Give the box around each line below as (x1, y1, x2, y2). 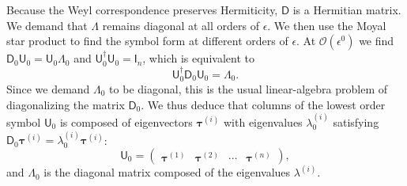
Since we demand (6, 81, 90, 97)
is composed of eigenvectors (59, 114, 193, 131)
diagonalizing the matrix (6, 96, 125, 112)
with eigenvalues (224, 114, 303, 131)
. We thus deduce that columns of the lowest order (141, 96, 386, 112)
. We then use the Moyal (267, 17, 386, 33)
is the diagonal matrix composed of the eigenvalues (43, 164, 291, 180)
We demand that (6, 17, 88, 33)
